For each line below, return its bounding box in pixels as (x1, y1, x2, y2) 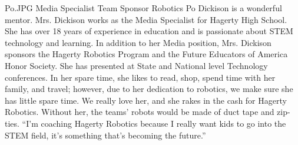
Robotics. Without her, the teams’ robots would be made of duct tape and (5, 106, 274, 118)
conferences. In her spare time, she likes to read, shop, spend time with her (5, 71, 276, 83)
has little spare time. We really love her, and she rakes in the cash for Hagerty (5, 94, 287, 106)
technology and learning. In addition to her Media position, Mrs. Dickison (5, 36, 271, 48)
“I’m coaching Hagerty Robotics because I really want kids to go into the (22, 117, 286, 129)
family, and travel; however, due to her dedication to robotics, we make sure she (5, 83, 293, 95)
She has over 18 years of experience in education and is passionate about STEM (5, 25, 293, 37)
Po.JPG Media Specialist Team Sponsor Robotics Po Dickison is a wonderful (5, 2, 282, 14)
